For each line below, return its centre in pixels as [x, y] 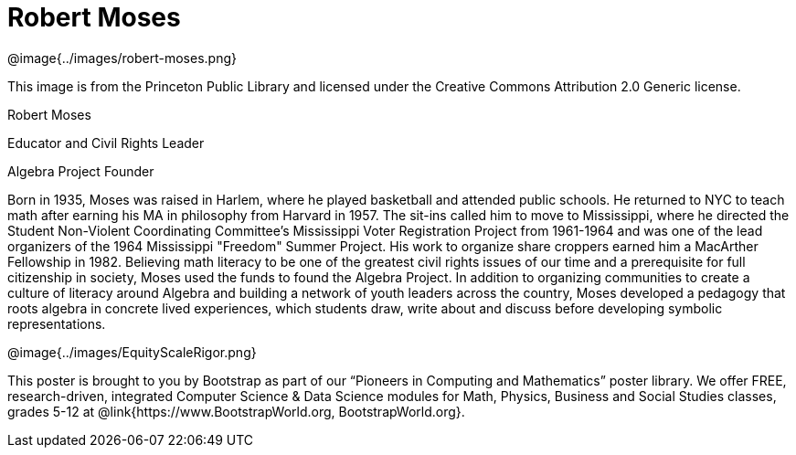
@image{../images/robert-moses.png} [122, 58]
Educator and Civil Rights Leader [106, 143]
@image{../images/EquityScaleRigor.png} [132, 352]
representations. [57, 323]
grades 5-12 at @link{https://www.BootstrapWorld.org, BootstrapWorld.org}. [236, 411]
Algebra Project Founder [81, 171]
